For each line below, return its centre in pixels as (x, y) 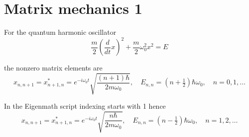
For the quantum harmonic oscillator (60, 32)
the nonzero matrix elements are (53, 68)
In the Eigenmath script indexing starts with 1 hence (85, 106)
